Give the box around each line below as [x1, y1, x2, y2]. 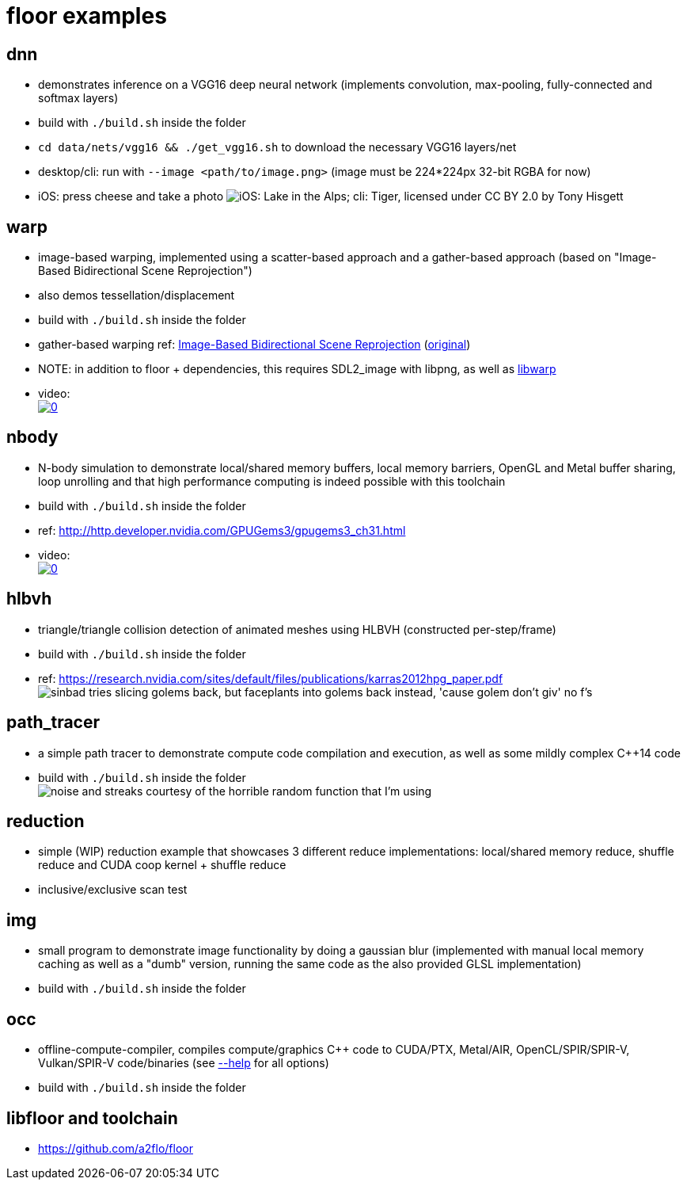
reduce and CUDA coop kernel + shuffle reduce [38, 858, 287, 872]
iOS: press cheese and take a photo [38, 189, 224, 204]
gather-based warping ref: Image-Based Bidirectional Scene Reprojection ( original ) [38, 337, 471, 352]
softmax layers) [38, 91, 119, 105]
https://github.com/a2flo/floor [38, 1141, 193, 1155]
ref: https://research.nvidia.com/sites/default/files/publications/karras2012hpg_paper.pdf [38, 671, 503, 685]
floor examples [6, 2, 167, 29]
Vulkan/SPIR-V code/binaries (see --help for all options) [38, 1056, 329, 1070]
